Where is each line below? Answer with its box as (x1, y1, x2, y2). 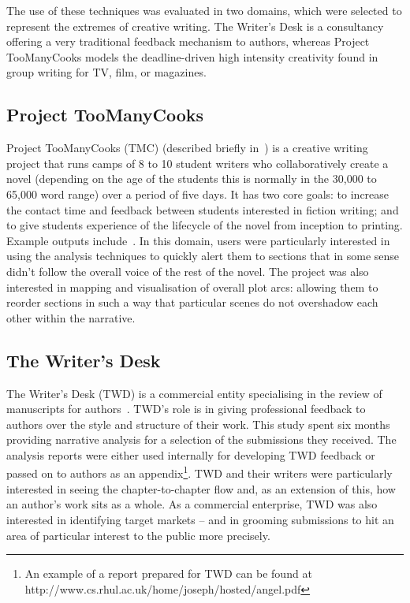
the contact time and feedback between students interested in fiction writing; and (6, 201, 399, 218)
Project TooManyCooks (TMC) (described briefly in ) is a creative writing (6, 140, 368, 156)
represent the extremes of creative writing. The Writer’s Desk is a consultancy (6, 17, 384, 34)
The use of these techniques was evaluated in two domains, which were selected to (6, 2, 402, 18)
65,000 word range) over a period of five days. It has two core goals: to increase (6, 185, 389, 202)
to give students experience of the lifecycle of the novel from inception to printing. (6, 217, 403, 233)
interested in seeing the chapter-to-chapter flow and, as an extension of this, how (6, 480, 396, 497)
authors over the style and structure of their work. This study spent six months (6, 415, 390, 432)
